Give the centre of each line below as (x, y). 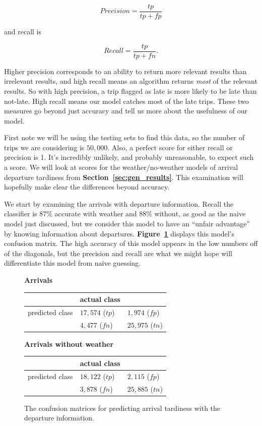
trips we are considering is (44, 147)
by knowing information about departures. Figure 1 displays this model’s (119, 233)
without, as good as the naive (200, 214)
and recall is (23, 32)
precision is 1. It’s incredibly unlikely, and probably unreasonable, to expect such (129, 157)
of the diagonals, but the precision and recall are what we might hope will (118, 253)
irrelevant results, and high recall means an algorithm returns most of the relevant (131, 81)
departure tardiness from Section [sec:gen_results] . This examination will (124, 177)
